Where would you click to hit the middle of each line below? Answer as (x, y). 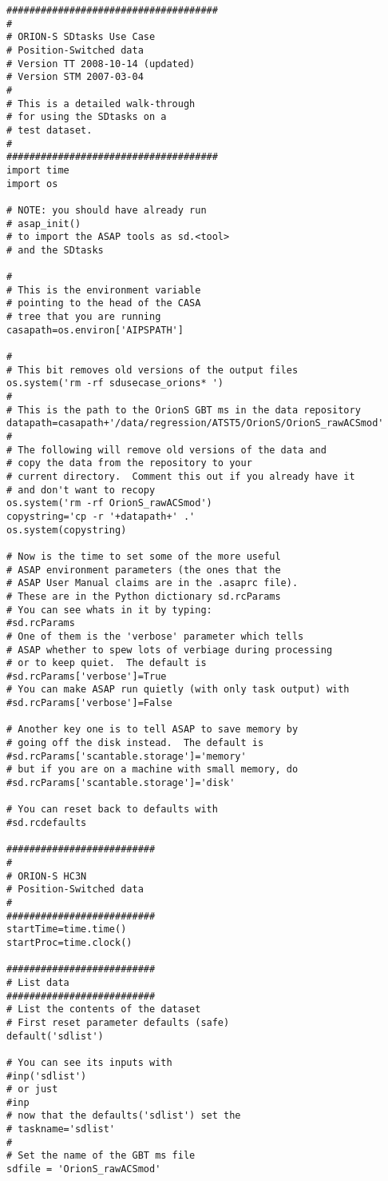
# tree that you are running (84, 317)
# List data (38, 982)
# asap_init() (44, 223)
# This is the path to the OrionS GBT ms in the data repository (184, 410)
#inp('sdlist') (47, 1076)
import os (32, 184)
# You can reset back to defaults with (112, 810)
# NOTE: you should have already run (107, 210)
